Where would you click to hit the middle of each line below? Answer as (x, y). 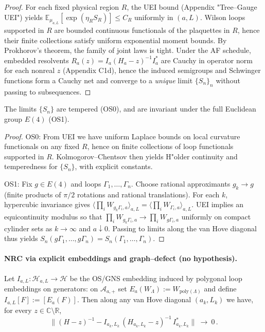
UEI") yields (24, 17)
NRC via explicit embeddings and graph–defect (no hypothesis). (121, 258)
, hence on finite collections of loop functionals (160, 146)
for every (18, 310)
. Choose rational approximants (181, 183)
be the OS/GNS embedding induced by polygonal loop (156, 278)
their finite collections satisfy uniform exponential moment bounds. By (116, 40)
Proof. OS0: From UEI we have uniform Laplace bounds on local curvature (122, 136)
